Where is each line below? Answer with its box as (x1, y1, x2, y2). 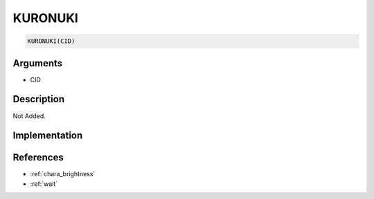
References (12, 152, 64, 164)
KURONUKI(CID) (27, 37, 75, 45)
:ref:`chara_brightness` (30, 170, 96, 178)
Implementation (12, 130, 83, 142)
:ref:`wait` (30, 180, 58, 188)
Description (12, 93, 65, 105)
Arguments (12, 57, 63, 69)
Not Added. (12, 111, 46, 120)
